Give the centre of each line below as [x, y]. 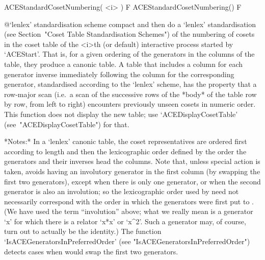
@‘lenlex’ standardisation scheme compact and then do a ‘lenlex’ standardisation [130, 24]
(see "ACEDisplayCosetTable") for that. [67, 124]
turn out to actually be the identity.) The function [83, 231]
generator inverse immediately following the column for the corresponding [119, 74]
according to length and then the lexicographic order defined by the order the [125, 151]
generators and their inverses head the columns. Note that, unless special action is [132, 161]
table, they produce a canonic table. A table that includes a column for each [123, 64]
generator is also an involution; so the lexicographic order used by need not [122, 191]
